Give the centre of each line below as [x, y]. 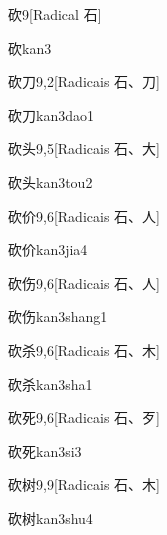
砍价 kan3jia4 [48, 249]
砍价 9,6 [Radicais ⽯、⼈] [84, 215]
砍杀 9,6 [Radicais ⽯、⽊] [84, 349]
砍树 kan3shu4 [50, 517]
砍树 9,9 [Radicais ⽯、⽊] [84, 484]
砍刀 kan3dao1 [51, 114]
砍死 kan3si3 [45, 450]
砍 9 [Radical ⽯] [55, 14]
